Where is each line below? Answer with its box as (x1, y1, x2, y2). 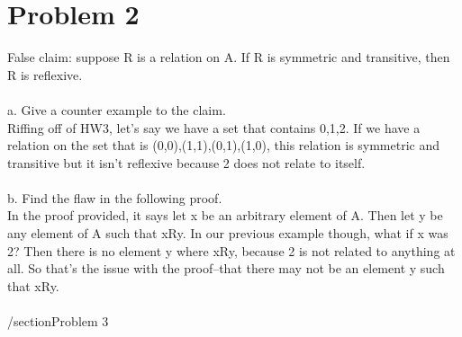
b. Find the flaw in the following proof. (7, 188, 222, 207)
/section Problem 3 (7, 312, 109, 331)
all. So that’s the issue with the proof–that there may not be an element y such (7, 259, 445, 278)
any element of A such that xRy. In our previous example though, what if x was (7, 224, 448, 243)
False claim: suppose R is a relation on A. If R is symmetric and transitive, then (7, 48, 450, 67)
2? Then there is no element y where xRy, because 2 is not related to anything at (7, 241, 456, 260)
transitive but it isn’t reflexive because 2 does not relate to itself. (7, 153, 366, 172)
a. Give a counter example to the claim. (7, 100, 226, 119)
